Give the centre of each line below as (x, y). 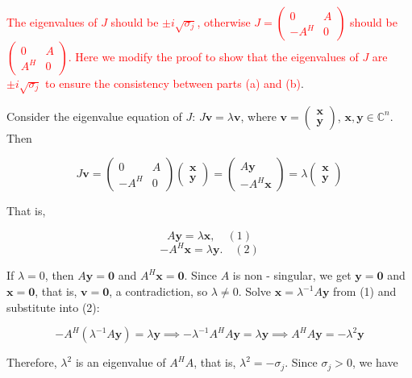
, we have (375, 362)
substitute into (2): (53, 307)
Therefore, (32, 362)
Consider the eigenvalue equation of (94, 116)
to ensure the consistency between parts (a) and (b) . (175, 83)
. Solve (255, 291)
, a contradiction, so (158, 291)
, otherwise (224, 22)
